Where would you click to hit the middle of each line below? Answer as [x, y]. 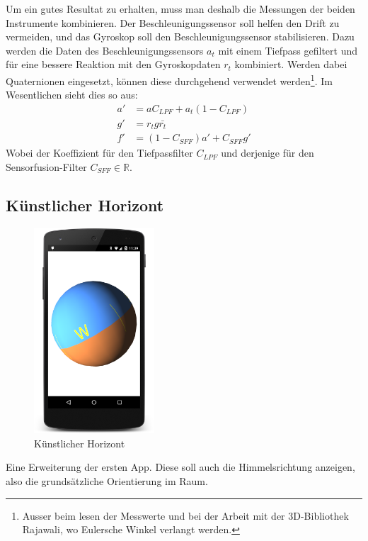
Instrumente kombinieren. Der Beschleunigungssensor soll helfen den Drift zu [173, 22]
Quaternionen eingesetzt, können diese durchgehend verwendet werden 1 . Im [169, 79]
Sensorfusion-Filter [46, 166]
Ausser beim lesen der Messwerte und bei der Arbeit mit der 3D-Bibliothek [185, 515]
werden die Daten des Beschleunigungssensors [105, 50]
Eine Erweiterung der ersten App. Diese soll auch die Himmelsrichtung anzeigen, [180, 467]
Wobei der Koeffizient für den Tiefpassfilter [99, 153]
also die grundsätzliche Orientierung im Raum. [107, 480]
